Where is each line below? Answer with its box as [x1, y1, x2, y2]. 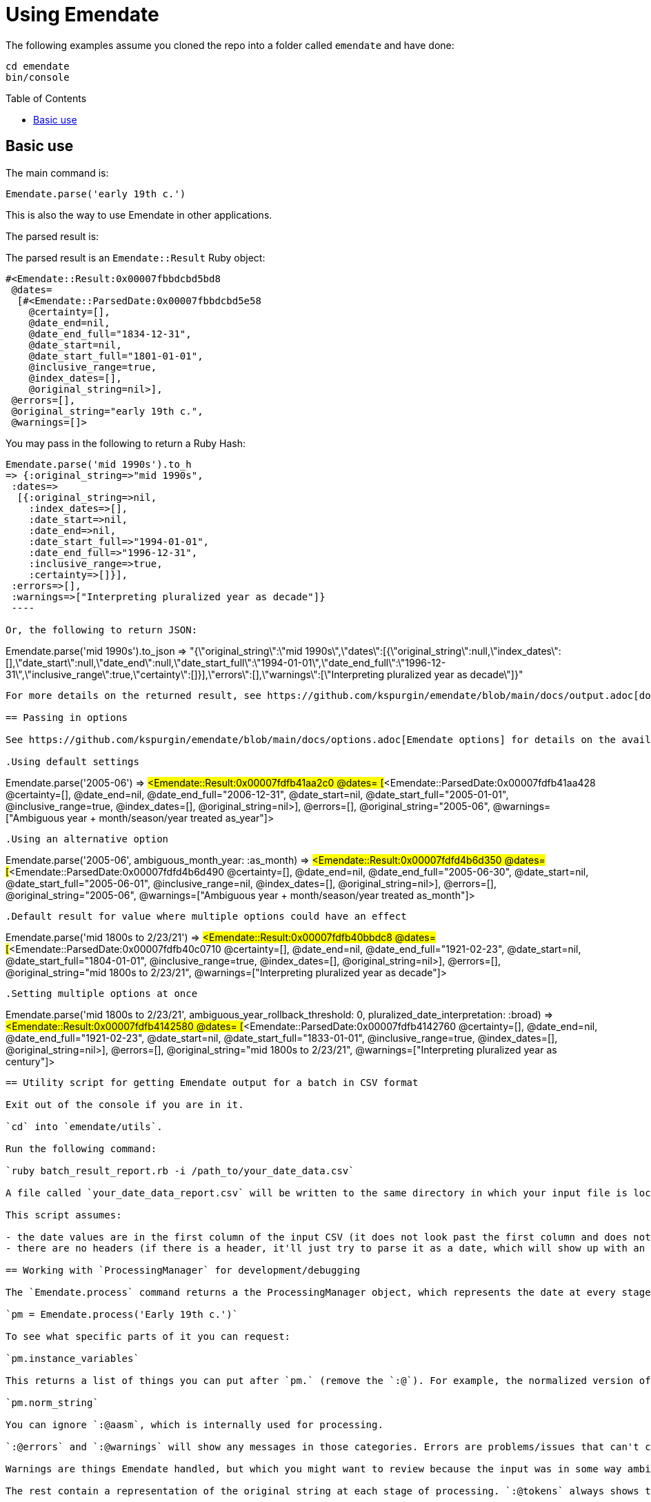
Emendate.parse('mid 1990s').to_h [6, 458, 192, 470]
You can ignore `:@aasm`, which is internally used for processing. [6, 1419, 383, 1430]
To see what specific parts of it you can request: [6, 1330, 291, 1342]
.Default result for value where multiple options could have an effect [6, 910, 407, 922]
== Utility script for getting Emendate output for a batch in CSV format [6, 1076, 419, 1088]
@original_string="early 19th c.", [11, 405, 203, 417]
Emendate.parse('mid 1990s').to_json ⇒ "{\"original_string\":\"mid [6, 644, 303, 657]
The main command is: [6, 166, 109, 179]
